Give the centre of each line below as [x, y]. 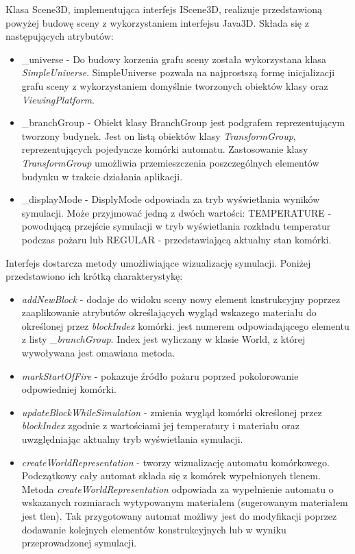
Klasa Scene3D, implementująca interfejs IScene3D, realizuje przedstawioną [164, 9]
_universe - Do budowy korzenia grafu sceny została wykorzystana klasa [174, 59]
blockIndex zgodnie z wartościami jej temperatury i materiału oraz [161, 425]
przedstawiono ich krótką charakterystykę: [94, 276]
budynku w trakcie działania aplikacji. [102, 176]
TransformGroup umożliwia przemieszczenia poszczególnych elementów [170, 162]
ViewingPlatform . [58, 99]
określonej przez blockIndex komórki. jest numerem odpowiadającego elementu [185, 325]
